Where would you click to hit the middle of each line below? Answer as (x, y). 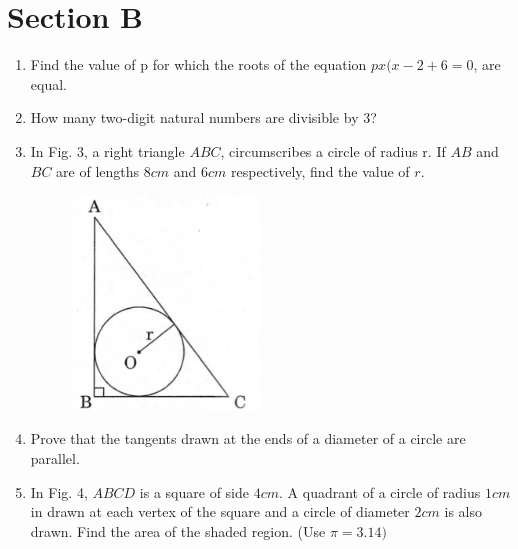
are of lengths (98, 170)
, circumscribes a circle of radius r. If (333, 150)
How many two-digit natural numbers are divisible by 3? (203, 117)
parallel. (55, 457)
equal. (48, 83)
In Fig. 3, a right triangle (107, 150)
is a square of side (194, 491)
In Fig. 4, (59, 491)
